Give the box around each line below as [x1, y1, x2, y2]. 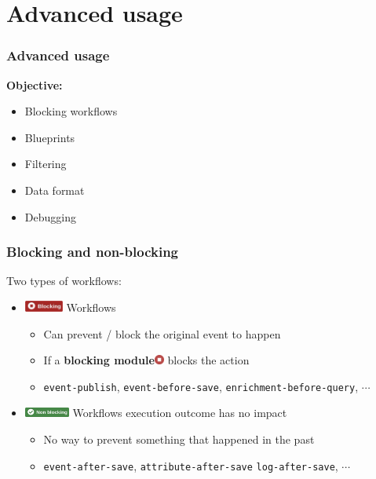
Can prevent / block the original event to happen [43, 325, 281, 342]
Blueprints [24, 129, 75, 145]
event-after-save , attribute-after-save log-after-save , [43, 457, 338, 474]
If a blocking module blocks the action [43, 352, 250, 368]
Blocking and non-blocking [6, 242, 178, 261]
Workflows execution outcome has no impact [72, 404, 287, 421]
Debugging [24, 208, 76, 225]
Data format [24, 181, 85, 198]
